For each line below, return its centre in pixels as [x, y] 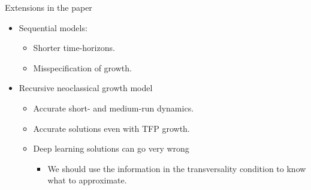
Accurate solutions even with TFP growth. [111, 128]
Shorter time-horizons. [74, 48]
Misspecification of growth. [82, 67]
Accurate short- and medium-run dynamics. [114, 108]
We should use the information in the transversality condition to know [177, 168]
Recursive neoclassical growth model [86, 88]
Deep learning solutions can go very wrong [111, 148]
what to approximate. [87, 180]
